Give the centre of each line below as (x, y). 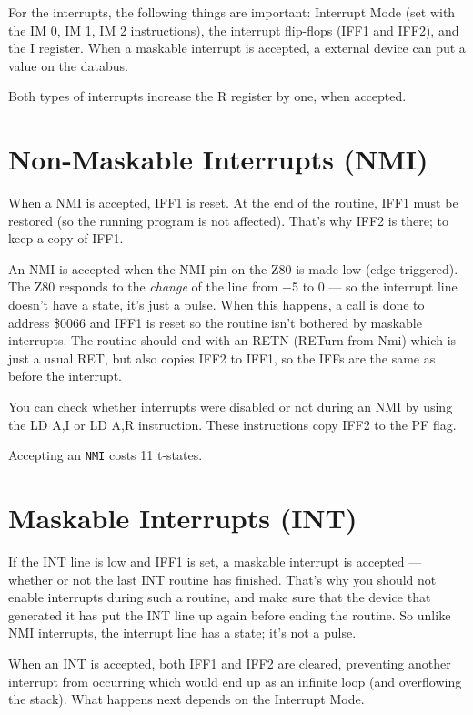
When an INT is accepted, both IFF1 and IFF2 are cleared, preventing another (230, 663)
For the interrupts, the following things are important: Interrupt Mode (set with (232, 12)
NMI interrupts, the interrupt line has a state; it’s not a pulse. (182, 633)
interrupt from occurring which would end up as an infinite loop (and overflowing (235, 681)
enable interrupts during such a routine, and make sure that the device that (220, 597)
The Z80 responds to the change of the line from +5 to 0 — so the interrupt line (233, 286)
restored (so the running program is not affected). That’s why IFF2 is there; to (228, 220)
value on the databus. (68, 65)
